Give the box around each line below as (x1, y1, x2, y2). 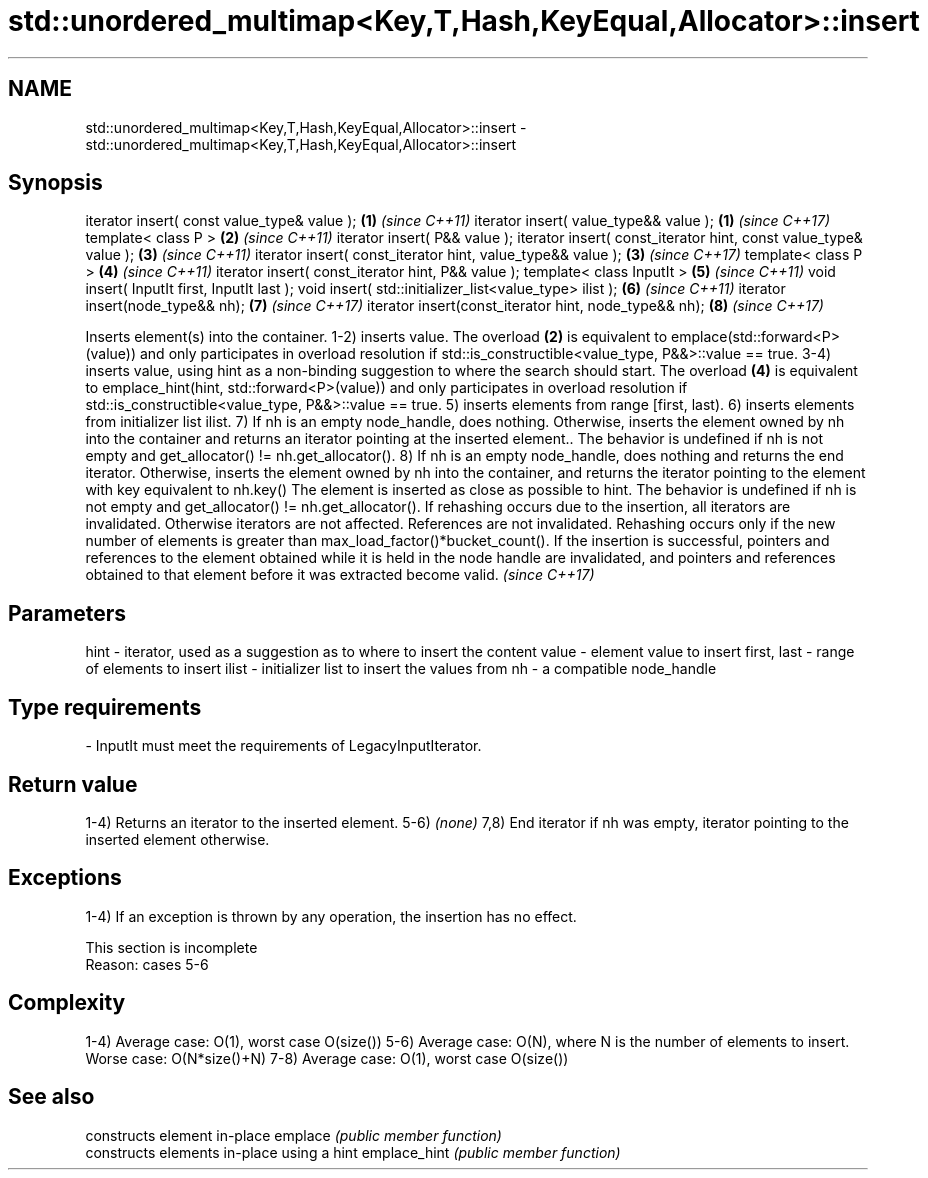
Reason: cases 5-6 (85, 955, 209, 973)
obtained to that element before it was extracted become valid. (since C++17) (85, 566, 595, 584)
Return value (8, 771, 138, 797)
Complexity (8, 990, 126, 1016)
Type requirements (8, 694, 202, 720)
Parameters (8, 600, 126, 626)
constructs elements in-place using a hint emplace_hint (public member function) (85, 1143, 621, 1161)
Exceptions (8, 865, 122, 891)
